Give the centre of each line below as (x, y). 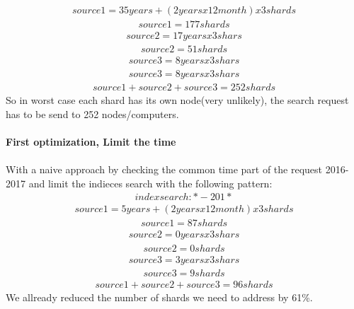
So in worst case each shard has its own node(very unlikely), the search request (177, 100)
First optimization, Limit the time (91, 141)
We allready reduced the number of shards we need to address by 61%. (159, 297)
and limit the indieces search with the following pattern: (150, 183)
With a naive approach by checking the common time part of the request (164, 169)
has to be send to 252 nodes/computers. (92, 113)
